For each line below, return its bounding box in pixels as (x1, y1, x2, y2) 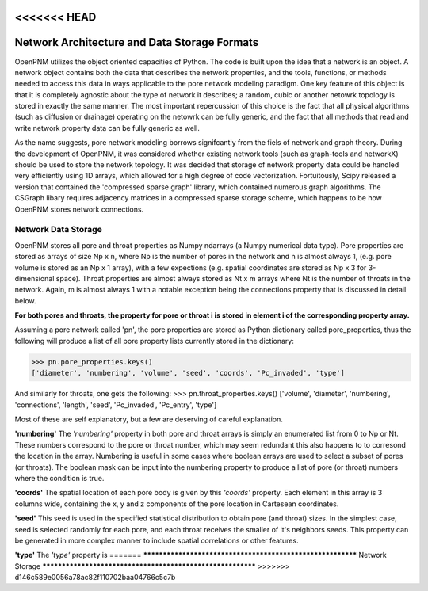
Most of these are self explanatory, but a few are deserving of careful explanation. (14, 414, 283, 424)
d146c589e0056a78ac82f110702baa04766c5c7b (14, 573, 176, 582)
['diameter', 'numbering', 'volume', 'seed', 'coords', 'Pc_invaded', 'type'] (31, 368, 345, 378)
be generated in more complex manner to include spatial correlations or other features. (14, 536, 299, 545)
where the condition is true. (14, 473, 105, 482)
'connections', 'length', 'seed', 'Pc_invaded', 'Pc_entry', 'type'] (14, 400, 217, 410)
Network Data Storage (14, 224, 102, 235)
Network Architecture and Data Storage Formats (14, 36, 259, 49)
